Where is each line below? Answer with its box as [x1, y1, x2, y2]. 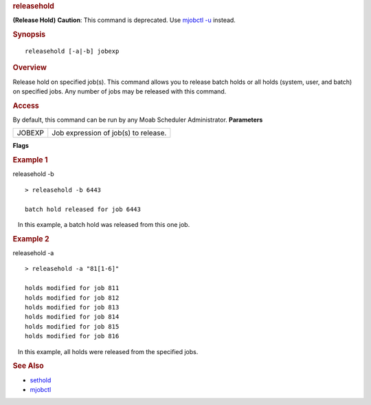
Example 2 [12, 234, 49, 243]
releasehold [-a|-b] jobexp [25, 47, 120, 55]
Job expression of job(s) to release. [52, 128, 167, 138]
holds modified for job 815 [25, 322, 120, 330]
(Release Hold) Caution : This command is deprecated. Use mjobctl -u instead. [12, 16, 236, 24]
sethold [30, 375, 52, 384]
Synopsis [12, 30, 46, 39]
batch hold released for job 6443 [25, 205, 141, 213]
